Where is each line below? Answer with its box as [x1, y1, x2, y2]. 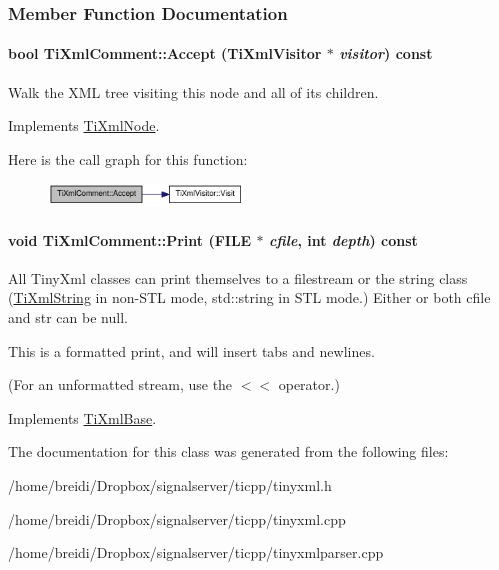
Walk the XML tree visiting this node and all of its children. [8, 81, 379, 102]
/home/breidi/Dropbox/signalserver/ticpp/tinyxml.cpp [8, 508, 346, 529]
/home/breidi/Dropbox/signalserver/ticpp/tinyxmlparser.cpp [8, 542, 384, 563]
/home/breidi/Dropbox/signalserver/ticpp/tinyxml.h [8, 474, 332, 495]
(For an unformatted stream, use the [8, 374, 233, 395]
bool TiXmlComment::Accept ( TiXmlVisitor [8, 43, 322, 64]
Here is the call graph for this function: [8, 148, 248, 169]
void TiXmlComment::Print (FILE [8, 229, 252, 250]
